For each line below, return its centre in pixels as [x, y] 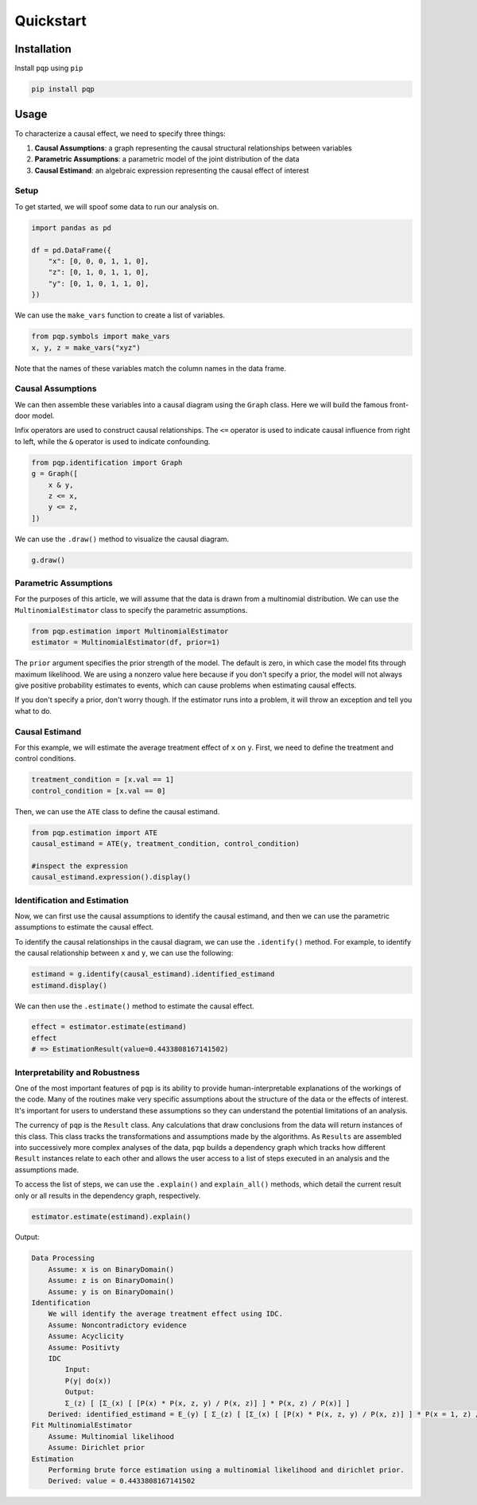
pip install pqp [63, 89]
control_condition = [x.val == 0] [99, 791]
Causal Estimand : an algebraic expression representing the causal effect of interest [172, 170]
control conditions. [45, 758]
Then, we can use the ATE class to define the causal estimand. [117, 811]
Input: [78, 1370]
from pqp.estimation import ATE [95, 832]
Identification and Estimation [72, 900]
